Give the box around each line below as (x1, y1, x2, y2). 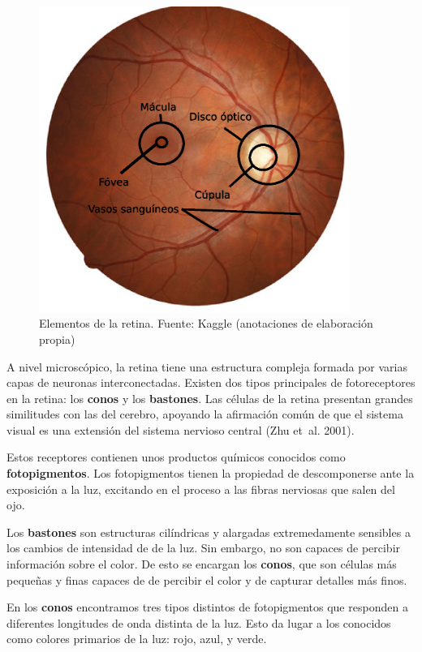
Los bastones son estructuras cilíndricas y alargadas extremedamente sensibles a (6, 523, 411, 540)
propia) (39, 330, 75, 347)
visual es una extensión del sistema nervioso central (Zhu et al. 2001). (6, 421, 355, 438)
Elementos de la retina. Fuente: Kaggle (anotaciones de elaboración (39, 315, 373, 332)
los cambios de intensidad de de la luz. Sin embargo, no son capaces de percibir (6, 539, 401, 556)
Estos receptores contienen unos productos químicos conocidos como (6, 448, 346, 465)
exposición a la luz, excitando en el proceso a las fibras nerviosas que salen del (6, 480, 395, 497)
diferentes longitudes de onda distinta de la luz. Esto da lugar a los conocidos (6, 614, 391, 631)
